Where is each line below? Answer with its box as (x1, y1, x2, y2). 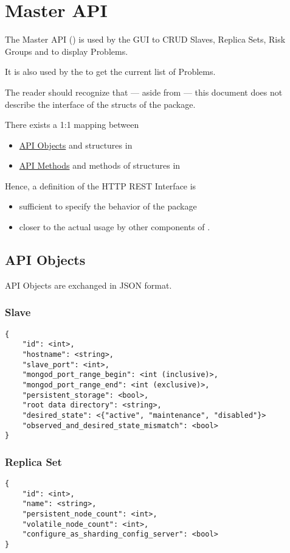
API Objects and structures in (19, 138, 133, 151)
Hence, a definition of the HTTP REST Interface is (5, 179, 196, 192)
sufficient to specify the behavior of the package (19, 200, 197, 213)
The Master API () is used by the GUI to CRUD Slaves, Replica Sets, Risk (5, 33, 286, 46)
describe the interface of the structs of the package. (5, 97, 196, 110)
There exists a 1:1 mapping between (5, 118, 139, 131)
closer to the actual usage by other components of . (19, 220, 210, 233)
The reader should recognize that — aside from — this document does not (5, 85, 283, 98)
